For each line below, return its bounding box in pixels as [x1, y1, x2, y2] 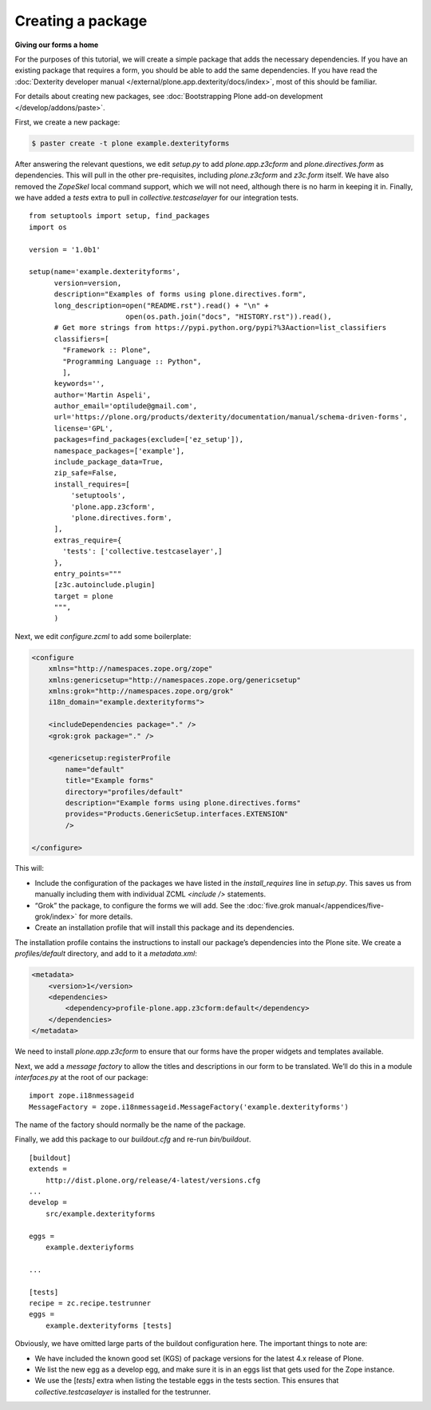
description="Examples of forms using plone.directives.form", [53, 290, 307, 299]
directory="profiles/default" [65, 787, 184, 796]
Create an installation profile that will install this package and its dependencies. [34, 923, 295, 932]
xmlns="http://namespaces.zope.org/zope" [48, 664, 213, 673]
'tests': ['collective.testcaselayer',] [62, 547, 223, 556]
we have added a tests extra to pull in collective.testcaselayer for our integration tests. [14, 193, 299, 203]
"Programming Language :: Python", [62, 356, 202, 366]
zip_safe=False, [53, 468, 118, 478]
